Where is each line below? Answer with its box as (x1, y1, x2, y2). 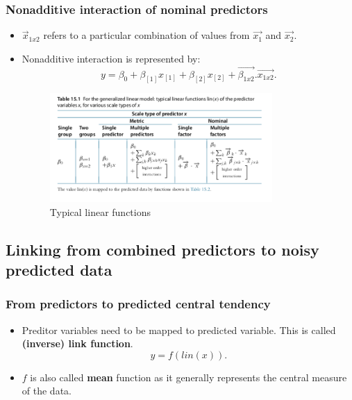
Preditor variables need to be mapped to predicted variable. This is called (22, 322, 336, 337)
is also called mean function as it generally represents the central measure (30, 369, 347, 384)
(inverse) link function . (22, 336, 133, 351)
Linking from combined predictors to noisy (6, 238, 319, 260)
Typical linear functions (49, 204, 151, 219)
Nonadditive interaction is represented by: (22, 51, 201, 65)
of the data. (22, 383, 72, 398)
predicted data (6, 258, 112, 280)
